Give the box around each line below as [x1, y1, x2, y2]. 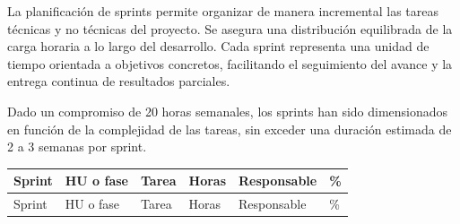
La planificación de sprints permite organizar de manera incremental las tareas [7, 2, 439, 20]
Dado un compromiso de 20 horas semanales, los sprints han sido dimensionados [7, 101, 448, 120]
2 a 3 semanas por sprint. [7, 137, 147, 156]
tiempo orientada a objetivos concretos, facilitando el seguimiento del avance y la [7, 54, 453, 73]
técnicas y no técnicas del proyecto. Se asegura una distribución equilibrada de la [7, 19, 453, 38]
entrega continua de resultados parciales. [7, 72, 230, 90]
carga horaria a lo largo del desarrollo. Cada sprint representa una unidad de [7, 37, 430, 56]
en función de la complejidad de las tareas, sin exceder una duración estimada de [7, 119, 452, 138]
